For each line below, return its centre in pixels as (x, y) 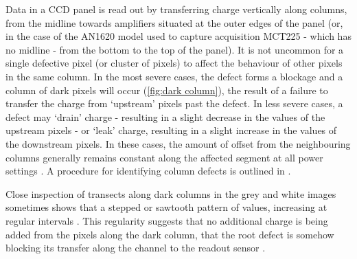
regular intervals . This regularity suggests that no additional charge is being (167, 220)
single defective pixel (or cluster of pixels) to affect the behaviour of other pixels (174, 63)
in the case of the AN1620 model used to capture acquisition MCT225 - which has (178, 36)
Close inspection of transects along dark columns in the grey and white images (171, 193)
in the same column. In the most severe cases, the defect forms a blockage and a (174, 76)
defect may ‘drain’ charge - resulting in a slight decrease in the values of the (165, 116)
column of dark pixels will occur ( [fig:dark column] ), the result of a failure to (167, 90)
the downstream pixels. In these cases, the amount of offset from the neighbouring (178, 143)
